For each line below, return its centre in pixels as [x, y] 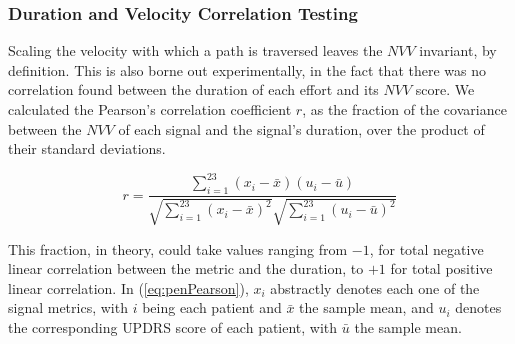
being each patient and [212, 307]
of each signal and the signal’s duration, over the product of [301, 128]
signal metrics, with [68, 307]
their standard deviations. [87, 148]
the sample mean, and [366, 307]
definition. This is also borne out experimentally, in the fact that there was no [247, 69]
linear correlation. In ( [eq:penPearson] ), [128, 287]
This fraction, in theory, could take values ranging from [178, 248]
